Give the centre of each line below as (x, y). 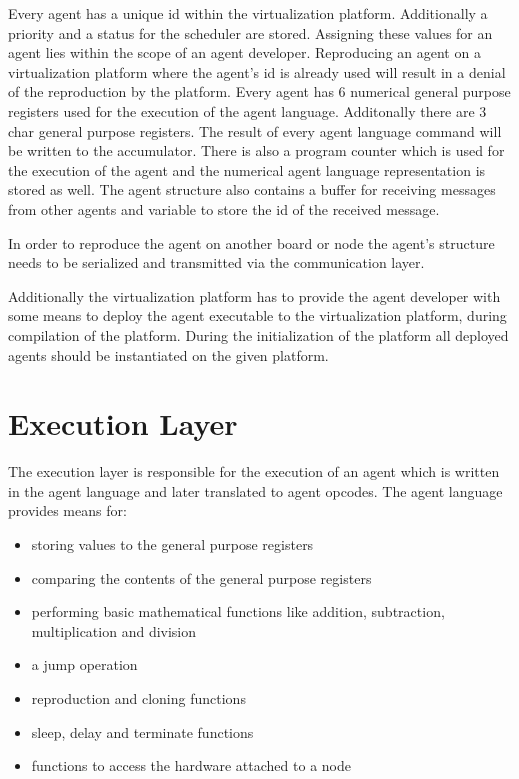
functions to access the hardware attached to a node (191, 765)
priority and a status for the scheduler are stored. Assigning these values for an (250, 32)
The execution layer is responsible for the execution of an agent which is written (254, 471)
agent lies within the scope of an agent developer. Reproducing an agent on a (244, 52)
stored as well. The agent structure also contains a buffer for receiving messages (252, 189)
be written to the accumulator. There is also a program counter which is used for (256, 150)
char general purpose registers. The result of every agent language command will (255, 130)
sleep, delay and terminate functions (142, 731)
